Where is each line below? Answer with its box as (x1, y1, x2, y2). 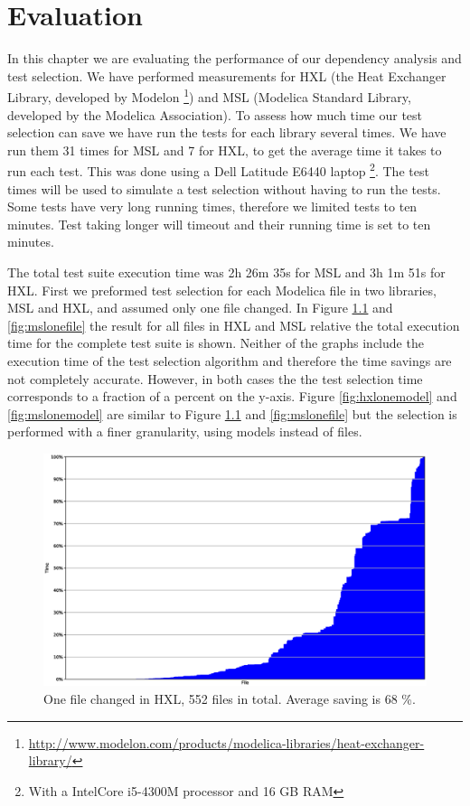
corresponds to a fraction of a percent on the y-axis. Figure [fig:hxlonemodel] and (7, 387, 457, 406)
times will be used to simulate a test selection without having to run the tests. (7, 179, 441, 198)
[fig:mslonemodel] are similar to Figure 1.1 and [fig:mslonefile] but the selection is (7, 404, 457, 423)
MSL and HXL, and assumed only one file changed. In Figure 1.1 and (7, 298, 393, 317)
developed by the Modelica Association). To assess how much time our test (7, 105, 423, 124)
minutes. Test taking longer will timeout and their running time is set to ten (7, 214, 431, 233)
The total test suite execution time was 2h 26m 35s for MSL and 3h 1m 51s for (7, 262, 446, 281)
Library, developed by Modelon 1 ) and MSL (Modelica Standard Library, (7, 85, 411, 106)
